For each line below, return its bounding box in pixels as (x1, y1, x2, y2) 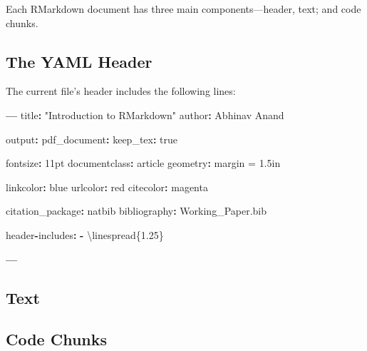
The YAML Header (6, 50, 153, 72)
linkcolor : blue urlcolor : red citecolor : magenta (6, 179, 208, 194)
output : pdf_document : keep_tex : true (6, 131, 178, 146)
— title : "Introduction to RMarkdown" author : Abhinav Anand (6, 107, 284, 122)
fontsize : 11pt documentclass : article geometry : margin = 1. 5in (6, 156, 281, 171)
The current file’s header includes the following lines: (6, 83, 236, 98)
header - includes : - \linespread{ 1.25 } (6, 227, 164, 242)
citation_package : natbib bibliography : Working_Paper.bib (6, 203, 267, 218)
